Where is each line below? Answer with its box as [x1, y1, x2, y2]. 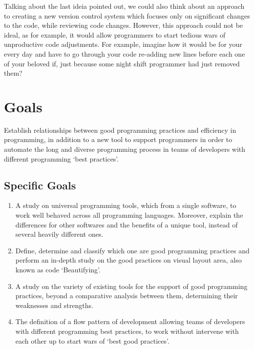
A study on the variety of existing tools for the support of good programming [15, 281, 248, 291]
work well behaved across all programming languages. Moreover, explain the [15, 210, 243, 220]
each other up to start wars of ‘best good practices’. [15, 335, 169, 346]
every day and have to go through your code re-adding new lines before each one [4, 48, 245, 59]
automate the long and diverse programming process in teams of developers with [4, 144, 246, 154]
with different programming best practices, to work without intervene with [15, 326, 239, 336]
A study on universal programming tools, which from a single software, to [15, 200, 236, 210]
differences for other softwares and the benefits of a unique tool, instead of [15, 219, 238, 229]
